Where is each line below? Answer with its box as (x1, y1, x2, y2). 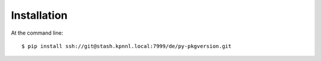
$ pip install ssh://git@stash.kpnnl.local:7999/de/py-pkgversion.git (21, 43, 232, 49)
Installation (11, 9, 68, 22)
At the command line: (11, 29, 64, 36)
